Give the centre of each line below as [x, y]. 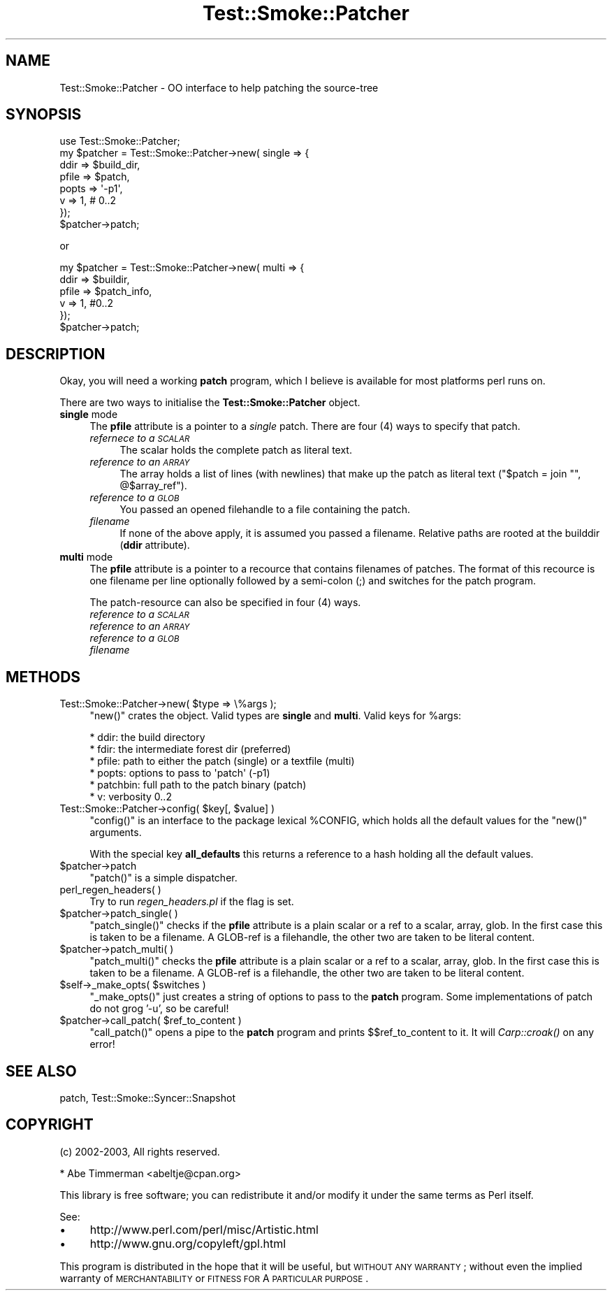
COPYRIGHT [50, 1125]
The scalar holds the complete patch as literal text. [236, 450]
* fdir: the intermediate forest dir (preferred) [190, 749]
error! [102, 1044]
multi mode [86, 557]
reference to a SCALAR [140, 614]
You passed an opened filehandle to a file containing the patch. [265, 510]
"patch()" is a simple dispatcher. [163, 878]
